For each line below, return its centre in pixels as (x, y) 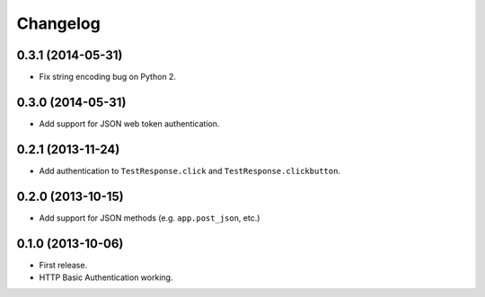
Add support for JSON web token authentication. (129, 123)
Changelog (58, 23)
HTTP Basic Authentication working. (106, 277)
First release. (63, 265)
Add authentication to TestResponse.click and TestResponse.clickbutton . (190, 170)
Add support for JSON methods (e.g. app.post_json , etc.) (150, 218)
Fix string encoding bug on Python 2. (108, 77)
